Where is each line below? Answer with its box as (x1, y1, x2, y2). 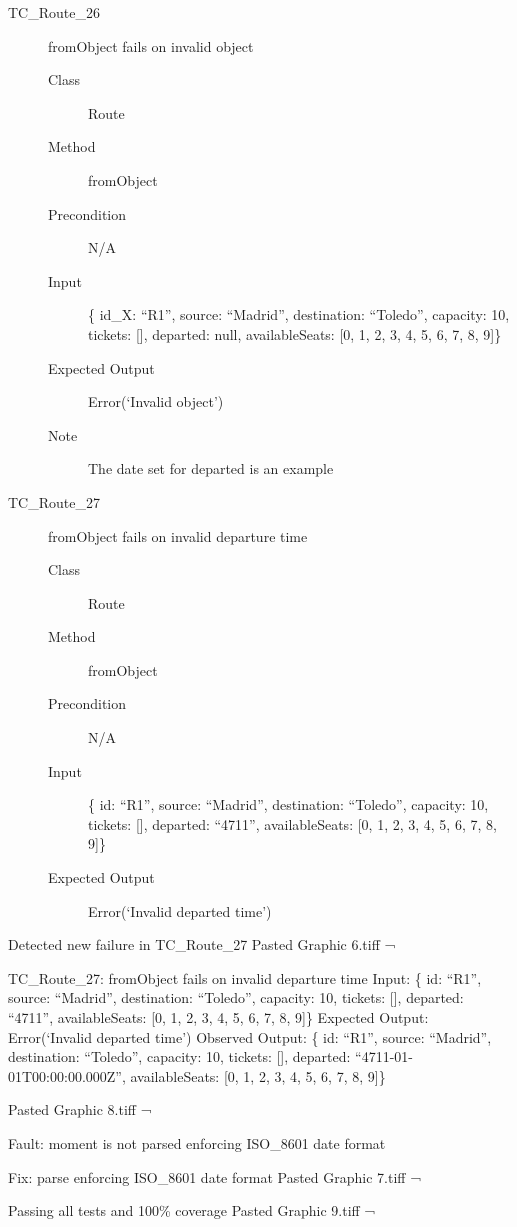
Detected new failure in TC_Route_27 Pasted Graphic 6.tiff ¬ (8, 934, 396, 955)
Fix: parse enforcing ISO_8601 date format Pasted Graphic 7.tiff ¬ (8, 1166, 422, 1187)
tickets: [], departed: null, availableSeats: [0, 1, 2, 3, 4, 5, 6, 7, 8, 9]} (88, 323, 502, 344)
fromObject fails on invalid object (48, 35, 254, 56)
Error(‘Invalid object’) (88, 391, 224, 412)
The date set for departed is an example (88, 458, 334, 479)
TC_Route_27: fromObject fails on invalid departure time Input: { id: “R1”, (8, 967, 482, 988)
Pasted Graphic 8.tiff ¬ (8, 1099, 152, 1120)
